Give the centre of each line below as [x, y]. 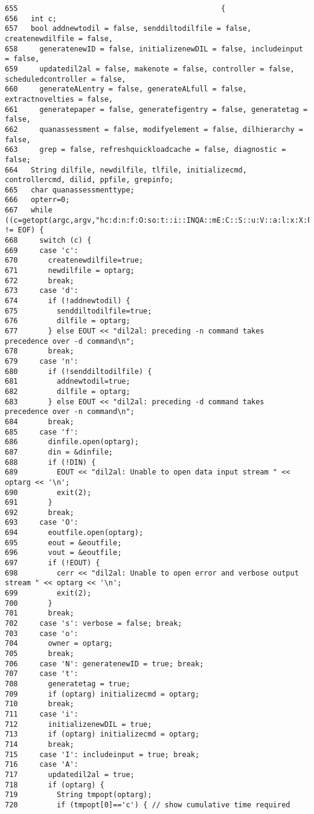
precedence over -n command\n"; [70, 412]
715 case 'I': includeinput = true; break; [102, 754]
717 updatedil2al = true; [70, 774]
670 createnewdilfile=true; [74, 261]
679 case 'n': [42, 361]
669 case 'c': [42, 250]
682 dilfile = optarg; [68, 391]
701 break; [40, 613]
